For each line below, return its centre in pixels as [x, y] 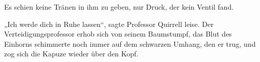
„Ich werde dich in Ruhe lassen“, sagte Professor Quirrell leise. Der [109, 24]
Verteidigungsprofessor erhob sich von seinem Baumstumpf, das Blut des [118, 34]
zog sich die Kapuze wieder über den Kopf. [71, 54]
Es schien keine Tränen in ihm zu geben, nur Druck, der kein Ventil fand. [119, 7]
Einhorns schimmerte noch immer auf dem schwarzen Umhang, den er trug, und [130, 43]
